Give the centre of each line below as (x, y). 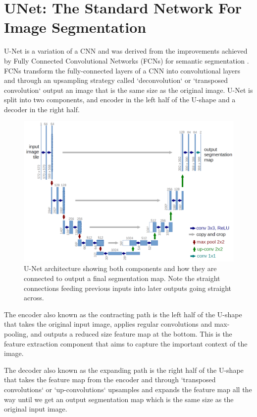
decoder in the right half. (42, 109)
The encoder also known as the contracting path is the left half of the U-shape (123, 314)
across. (34, 298)
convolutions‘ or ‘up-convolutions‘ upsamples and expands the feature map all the (128, 389)
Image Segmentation (75, 27)
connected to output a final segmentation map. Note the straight (122, 278)
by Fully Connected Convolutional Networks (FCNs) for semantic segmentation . (127, 60)
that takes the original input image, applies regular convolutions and (108, 324)
